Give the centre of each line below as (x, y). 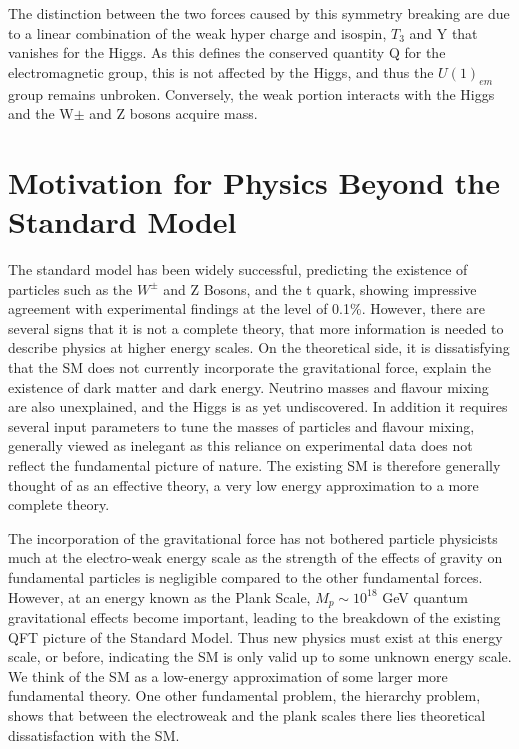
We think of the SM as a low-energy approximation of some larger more (228, 675)
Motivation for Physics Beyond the (254, 181)
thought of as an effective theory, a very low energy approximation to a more (243, 484)
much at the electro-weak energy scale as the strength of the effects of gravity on (255, 557)
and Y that (443, 32)
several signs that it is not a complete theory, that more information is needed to (256, 327)
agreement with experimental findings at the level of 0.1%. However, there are (247, 308)
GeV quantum (425, 596)
